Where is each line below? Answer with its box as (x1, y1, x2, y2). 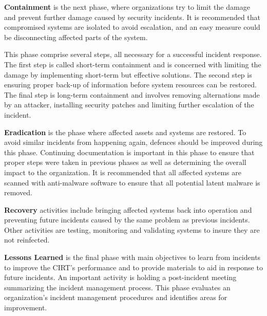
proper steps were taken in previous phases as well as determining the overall (4, 157, 246, 168)
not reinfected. (4, 234, 50, 245)
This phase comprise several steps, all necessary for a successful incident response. (4, 49, 262, 60)
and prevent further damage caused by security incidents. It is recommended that (4, 11, 261, 22)
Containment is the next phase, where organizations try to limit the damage (4, 2, 250, 12)
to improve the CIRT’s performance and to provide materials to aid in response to (4, 262, 263, 272)
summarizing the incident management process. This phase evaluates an (4, 282, 231, 292)
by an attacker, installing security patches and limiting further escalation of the (4, 99, 254, 110)
